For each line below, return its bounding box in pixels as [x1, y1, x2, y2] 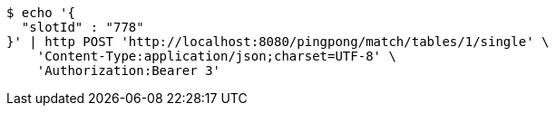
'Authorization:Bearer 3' [36, 63, 221, 78]
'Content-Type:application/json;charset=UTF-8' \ [36, 49, 396, 63]
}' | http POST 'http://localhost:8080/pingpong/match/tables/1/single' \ [6, 34, 550, 49]
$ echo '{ [6, 5, 75, 20]
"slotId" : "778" [21, 20, 144, 34]
